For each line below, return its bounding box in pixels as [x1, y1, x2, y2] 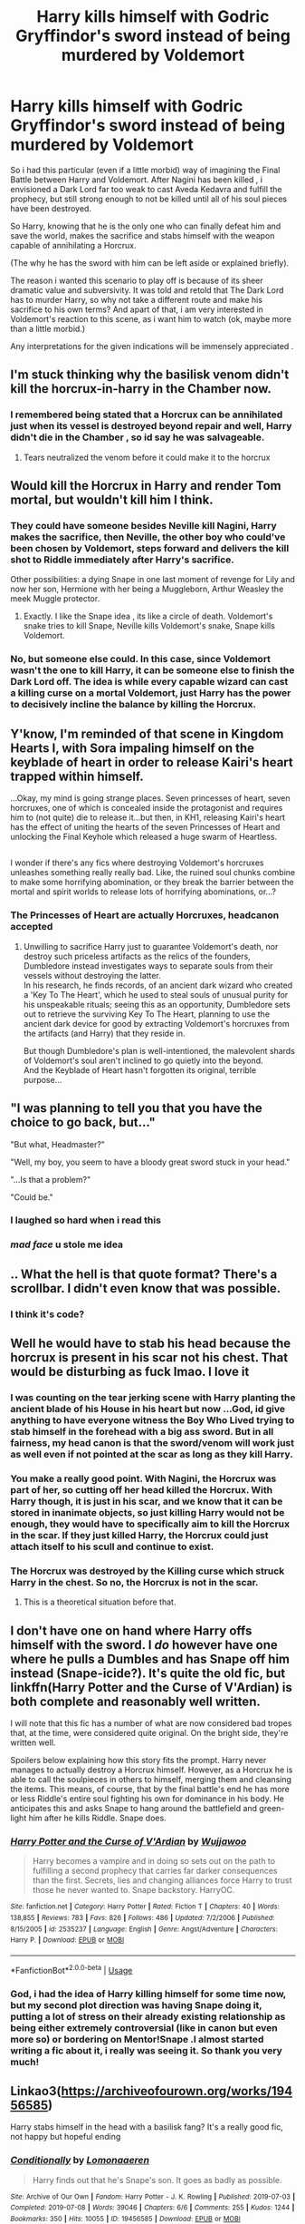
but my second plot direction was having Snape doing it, [10, 1998, 262, 2011]
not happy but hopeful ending [10, 2131, 121, 2142]
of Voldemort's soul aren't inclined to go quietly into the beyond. [23, 1055, 263, 1066]
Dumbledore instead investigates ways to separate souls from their [23, 960, 273, 971]
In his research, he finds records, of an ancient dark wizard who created [23, 980, 293, 990]
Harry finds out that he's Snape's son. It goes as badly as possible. [32, 2174, 283, 2185]
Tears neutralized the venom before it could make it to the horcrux [23, 452, 271, 463]
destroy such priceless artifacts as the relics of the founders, [23, 951, 252, 961]
